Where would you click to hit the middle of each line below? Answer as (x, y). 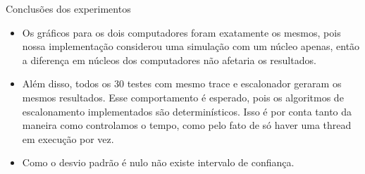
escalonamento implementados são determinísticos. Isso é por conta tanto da (187, 111)
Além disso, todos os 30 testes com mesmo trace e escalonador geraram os (182, 83)
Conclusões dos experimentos (68, 8)
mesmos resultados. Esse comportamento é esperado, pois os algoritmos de (183, 97)
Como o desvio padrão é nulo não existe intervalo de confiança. (158, 162)
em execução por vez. (68, 138)
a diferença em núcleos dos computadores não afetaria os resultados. (169, 60)
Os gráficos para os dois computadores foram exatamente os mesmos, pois (181, 32)
